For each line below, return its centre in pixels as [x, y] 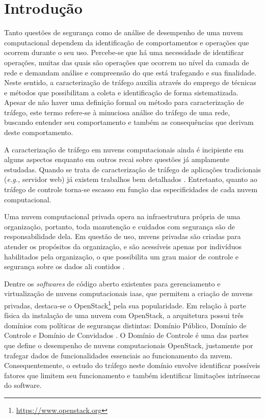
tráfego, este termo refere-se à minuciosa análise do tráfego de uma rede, [117, 112]
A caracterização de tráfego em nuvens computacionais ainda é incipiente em [124, 149]
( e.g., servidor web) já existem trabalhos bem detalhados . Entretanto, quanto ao [131, 179]
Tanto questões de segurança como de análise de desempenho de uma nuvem [124, 32]
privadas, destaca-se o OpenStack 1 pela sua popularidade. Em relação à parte [125, 304]
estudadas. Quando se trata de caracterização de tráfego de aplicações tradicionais [132, 169]
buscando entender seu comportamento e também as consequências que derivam [129, 122]
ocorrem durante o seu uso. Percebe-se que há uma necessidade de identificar [124, 52]
